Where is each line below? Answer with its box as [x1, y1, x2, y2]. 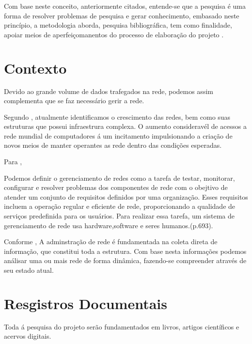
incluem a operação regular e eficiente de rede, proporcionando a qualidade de [4, 201, 236, 211]
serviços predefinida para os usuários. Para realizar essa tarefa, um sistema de [4, 211, 235, 221]
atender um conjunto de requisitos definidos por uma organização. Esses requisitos [4, 191, 248, 202]
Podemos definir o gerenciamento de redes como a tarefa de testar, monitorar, [4, 172, 235, 183]
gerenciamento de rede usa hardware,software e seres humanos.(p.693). [4, 220, 213, 230]
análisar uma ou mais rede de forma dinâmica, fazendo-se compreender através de [4, 255, 247, 266]
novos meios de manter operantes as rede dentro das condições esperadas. [4, 140, 222, 150]
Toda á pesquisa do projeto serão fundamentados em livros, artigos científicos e [4, 321, 239, 331]
